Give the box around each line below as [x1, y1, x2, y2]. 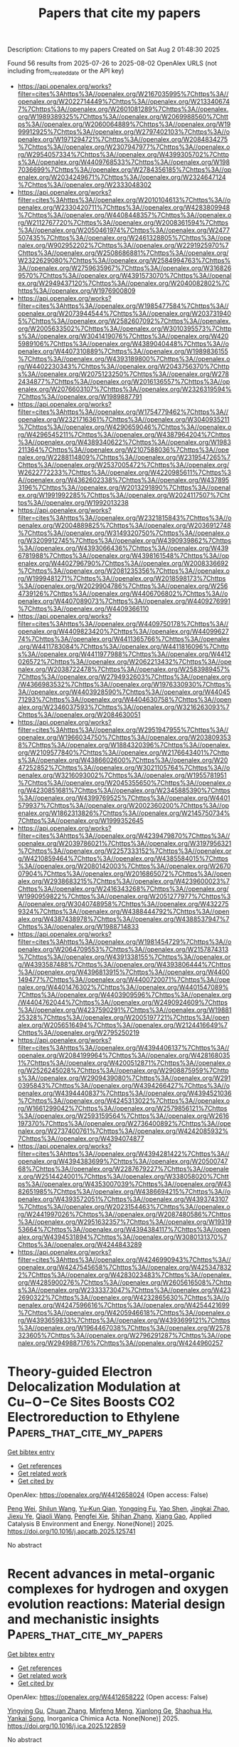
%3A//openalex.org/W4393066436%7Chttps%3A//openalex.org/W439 [17, 544, 229, 552]
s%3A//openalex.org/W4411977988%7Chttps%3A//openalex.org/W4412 [17, 650, 231, 658]
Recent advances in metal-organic [7, 1566, 216, 1582]
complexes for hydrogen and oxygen [7, 1581, 229, 1597]
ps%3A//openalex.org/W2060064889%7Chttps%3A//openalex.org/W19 [17, 120, 231, 128]
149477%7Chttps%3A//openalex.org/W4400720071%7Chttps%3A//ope [17, 975, 230, 984]
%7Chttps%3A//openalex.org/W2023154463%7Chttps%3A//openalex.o [17, 1202, 230, 1211]
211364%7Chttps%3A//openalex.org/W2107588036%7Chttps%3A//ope [17, 445, 230, 454]
